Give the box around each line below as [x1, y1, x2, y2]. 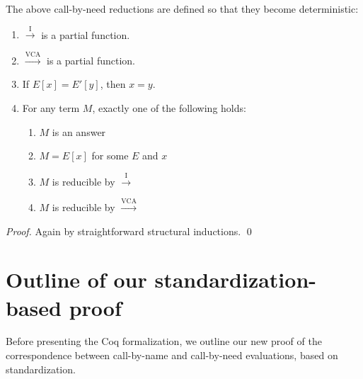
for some [91, 148, 129, 163]
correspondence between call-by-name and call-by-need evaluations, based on [6, 348, 338, 363]
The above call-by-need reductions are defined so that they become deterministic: [6, 1, 359, 16]
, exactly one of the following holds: [92, 100, 246, 115]
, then [100, 77, 126, 91]
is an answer [52, 124, 106, 139]
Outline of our [6, 265, 147, 294]
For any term [22, 100, 80, 115]
